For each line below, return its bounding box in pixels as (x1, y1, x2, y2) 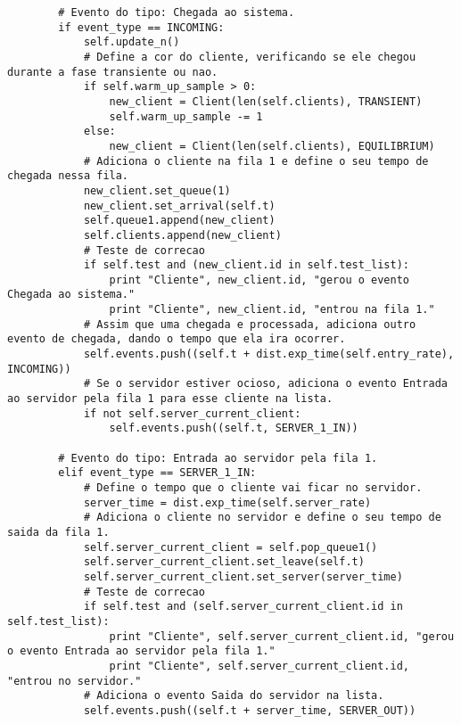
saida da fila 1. (7, 525, 110, 539)
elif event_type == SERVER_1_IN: (58, 466, 257, 480)
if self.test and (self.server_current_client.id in (83, 600, 403, 613)
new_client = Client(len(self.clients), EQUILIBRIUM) (109, 139, 435, 152)
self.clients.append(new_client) (83, 228, 282, 242)
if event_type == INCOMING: (58, 21, 225, 34)
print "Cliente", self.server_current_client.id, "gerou (109, 629, 455, 643)
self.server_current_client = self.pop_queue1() (83, 540, 378, 554)
